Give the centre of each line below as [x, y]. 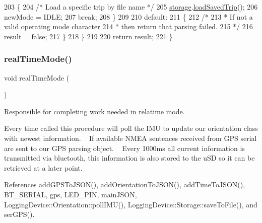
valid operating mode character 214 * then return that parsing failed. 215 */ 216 [128, 26]
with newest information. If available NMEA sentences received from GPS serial [130, 138]
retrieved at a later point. [43, 167]
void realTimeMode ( [37, 77]
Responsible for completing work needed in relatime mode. [94, 111]
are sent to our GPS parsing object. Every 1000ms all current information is [124, 148]
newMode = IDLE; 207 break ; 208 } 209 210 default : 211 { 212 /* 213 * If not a [128, 16]
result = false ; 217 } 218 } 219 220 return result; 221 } [88, 36]
